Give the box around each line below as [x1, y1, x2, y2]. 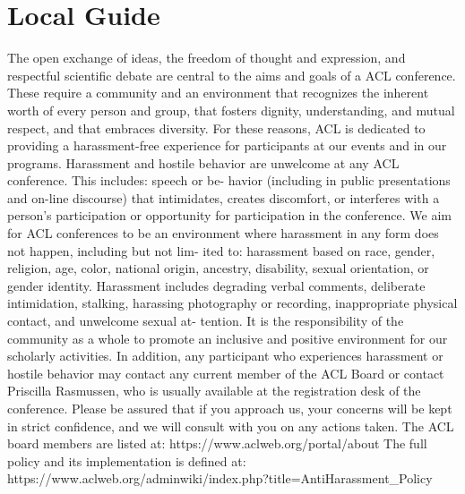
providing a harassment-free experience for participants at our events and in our [7, 136, 447, 155]
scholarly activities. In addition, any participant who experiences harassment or [7, 346, 443, 365]
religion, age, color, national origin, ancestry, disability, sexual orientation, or [7, 259, 429, 277]
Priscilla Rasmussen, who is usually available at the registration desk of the [7, 381, 421, 400]
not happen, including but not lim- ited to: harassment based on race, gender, [7, 241, 435, 260]
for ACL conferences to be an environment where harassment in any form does [7, 224, 439, 243]
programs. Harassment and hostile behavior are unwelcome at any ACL [7, 153, 400, 172]
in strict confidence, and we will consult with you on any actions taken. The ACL [7, 416, 454, 435]
